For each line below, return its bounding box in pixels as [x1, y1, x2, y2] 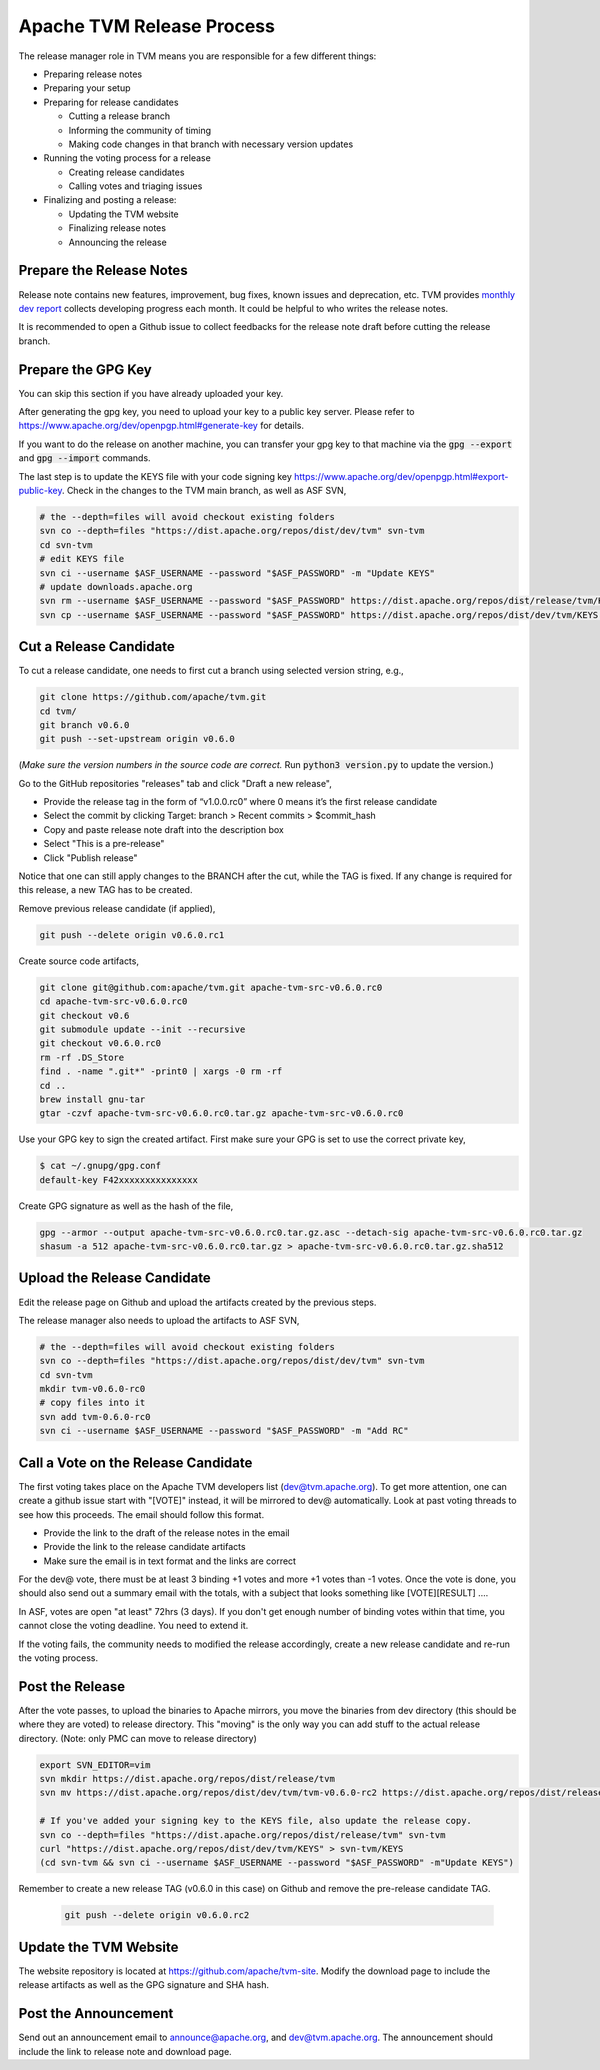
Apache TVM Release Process [18, 15, 275, 37]
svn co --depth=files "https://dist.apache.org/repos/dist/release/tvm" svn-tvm [39, 1829, 446, 1840]
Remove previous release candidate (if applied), [18, 902, 216, 914]
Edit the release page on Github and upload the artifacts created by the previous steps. [18, 1296, 377, 1308]
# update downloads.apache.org [39, 581, 194, 592]
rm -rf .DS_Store [39, 1051, 125, 1063]
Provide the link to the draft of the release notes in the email [43, 1526, 290, 1539]
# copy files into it [39, 1397, 146, 1409]
